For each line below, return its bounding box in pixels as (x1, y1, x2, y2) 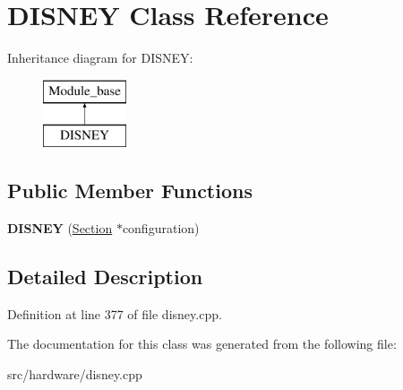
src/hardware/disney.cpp (7, 365, 142, 384)
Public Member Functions (7, 177, 253, 204)
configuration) (122, 219, 200, 238)
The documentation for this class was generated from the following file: (7, 334, 397, 353)
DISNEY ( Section (7, 219, 113, 238)
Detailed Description (7, 263, 203, 290)
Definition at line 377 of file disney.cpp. (7, 304, 222, 323)
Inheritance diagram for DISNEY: (7, 48, 193, 67)
